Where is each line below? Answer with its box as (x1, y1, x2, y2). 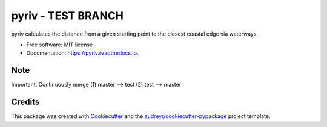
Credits (11, 97, 40, 107)
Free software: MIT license (26, 41, 93, 48)
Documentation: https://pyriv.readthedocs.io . (26, 49, 139, 57)
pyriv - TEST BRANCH (11, 9, 124, 22)
